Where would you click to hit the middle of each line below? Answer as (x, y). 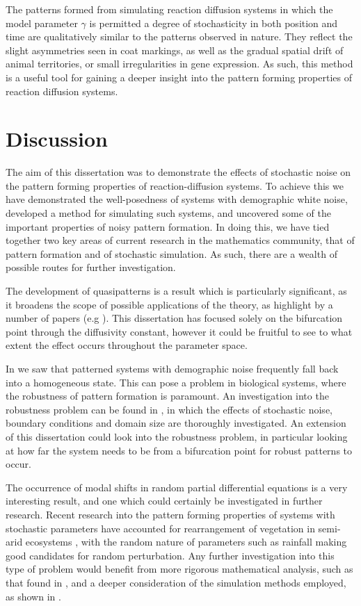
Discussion (57, 139)
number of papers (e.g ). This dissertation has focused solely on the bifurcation (174, 318)
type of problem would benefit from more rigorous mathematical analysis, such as (179, 569)
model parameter (42, 23)
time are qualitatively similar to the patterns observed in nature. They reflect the (179, 36)
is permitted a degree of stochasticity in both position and (214, 23)
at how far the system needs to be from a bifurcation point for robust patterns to (179, 450)
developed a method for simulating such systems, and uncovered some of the (168, 213)
